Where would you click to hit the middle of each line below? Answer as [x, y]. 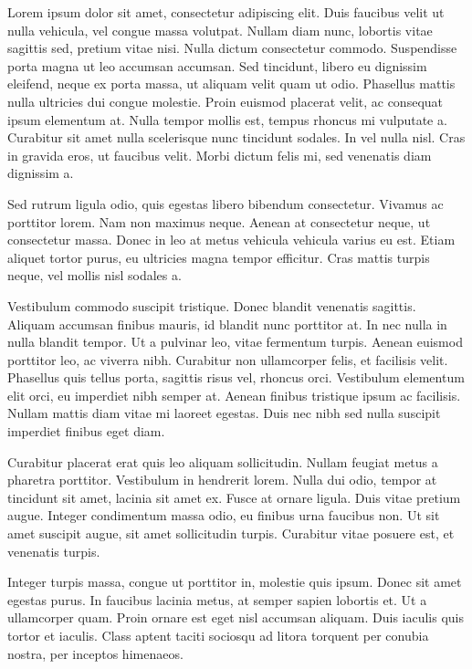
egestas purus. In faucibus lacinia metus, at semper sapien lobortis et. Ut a [217, 599]
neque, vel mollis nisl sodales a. [94, 275]
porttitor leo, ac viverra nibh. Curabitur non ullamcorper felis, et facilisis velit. [228, 359]
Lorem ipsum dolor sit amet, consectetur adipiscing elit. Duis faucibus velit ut [226, 12]
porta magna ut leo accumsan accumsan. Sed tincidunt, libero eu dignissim [217, 65]
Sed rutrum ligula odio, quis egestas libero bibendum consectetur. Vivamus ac [226, 203]
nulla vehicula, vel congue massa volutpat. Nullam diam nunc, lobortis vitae [220, 30]
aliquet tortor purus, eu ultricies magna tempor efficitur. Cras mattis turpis [219, 257]
